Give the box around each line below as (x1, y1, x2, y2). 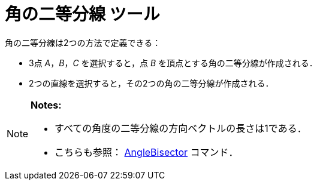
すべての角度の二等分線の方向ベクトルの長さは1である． (55, 122, 307, 134)
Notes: (31, 98, 62, 111)
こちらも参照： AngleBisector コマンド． (55, 146, 238, 158)
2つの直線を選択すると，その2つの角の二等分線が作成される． (29, 78, 274, 88)
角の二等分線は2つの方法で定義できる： (5, 37, 161, 48)
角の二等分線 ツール (5, 4, 160, 24)
